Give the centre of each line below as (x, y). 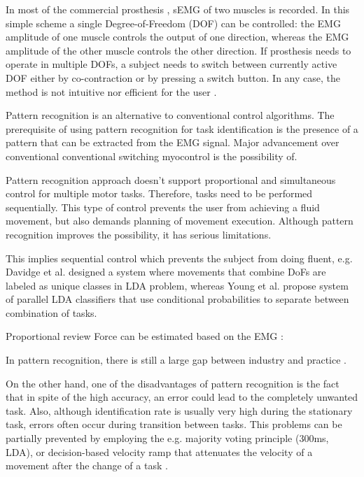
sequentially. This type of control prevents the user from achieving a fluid (163, 207)
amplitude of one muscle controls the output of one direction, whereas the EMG (177, 37)
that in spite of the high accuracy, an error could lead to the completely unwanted (182, 397)
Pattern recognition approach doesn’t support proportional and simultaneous (171, 179)
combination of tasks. (51, 312)
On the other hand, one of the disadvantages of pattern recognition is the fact (173, 383)
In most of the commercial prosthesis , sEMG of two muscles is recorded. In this (178, 9)
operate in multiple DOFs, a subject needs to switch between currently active (171, 64)
